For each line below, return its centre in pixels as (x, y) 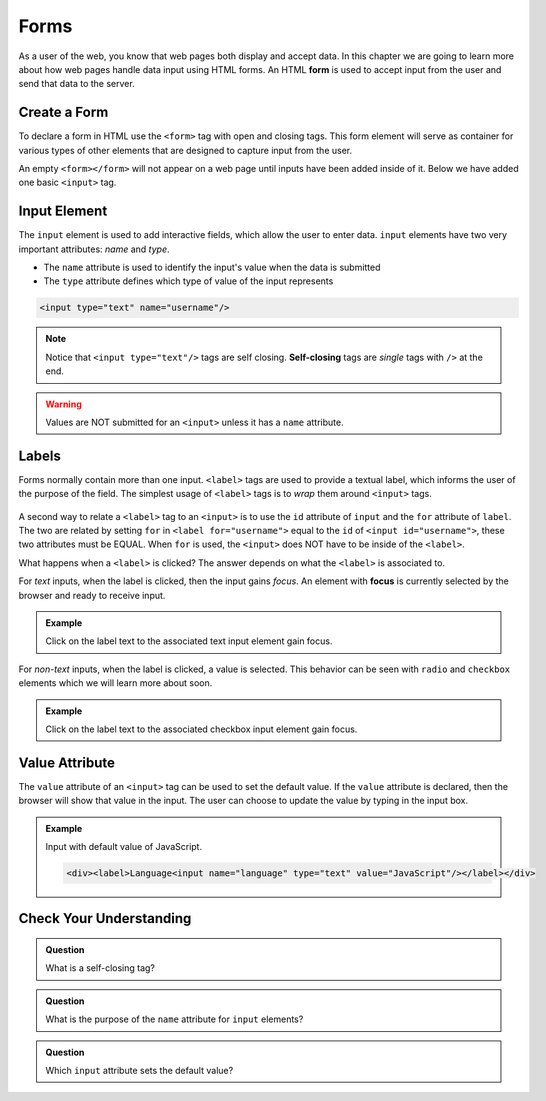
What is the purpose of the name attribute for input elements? (174, 1019)
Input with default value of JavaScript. (124, 847)
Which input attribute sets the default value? (139, 1071)
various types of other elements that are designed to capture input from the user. (185, 150)
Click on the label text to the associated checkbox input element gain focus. (201, 729)
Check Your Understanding (105, 918)
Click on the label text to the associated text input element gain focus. (189, 641)
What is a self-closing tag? (100, 968)
